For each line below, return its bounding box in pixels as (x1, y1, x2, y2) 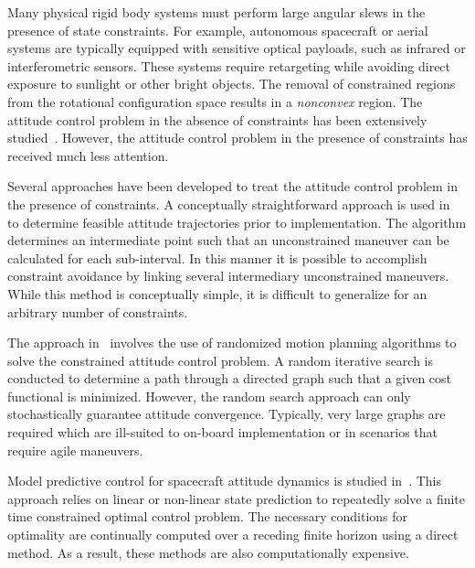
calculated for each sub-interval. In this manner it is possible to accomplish (7, 248, 427, 267)
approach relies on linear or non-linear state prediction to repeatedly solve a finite (7, 488, 466, 508)
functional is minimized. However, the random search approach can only (7, 386, 411, 405)
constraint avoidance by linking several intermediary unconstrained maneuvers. (7, 266, 449, 285)
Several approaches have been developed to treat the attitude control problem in (7, 177, 458, 196)
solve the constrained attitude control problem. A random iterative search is (7, 350, 434, 370)
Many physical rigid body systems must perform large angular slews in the (7, 3, 426, 21)
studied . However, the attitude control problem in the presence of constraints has (7, 128, 468, 147)
